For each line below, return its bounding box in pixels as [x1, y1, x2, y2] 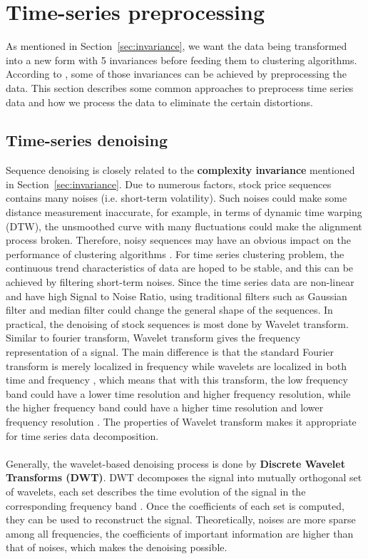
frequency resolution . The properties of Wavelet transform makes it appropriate [6, 414, 357, 429]
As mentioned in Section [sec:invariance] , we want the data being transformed [6, 39, 347, 53]
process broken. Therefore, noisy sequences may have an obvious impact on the [6, 232, 351, 247]
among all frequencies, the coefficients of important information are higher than [6, 525, 354, 540]
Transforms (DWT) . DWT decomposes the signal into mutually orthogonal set [6, 470, 362, 485]
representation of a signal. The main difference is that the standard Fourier [6, 344, 334, 359]
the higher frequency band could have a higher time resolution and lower [6, 400, 324, 415]
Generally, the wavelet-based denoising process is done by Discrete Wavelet [6, 456, 345, 471]
